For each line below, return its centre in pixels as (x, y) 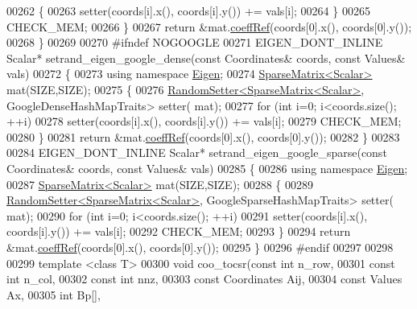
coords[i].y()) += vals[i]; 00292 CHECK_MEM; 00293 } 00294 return (179, 231)
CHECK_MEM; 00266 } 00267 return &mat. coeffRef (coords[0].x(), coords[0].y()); (209, 26)
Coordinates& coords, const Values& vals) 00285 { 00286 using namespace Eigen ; (207, 168)
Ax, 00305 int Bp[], (54, 294)
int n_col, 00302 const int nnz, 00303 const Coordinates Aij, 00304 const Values (204, 279)
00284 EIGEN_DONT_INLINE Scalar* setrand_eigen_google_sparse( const (197, 152)
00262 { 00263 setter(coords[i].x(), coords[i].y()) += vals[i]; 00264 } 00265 (188, 10)
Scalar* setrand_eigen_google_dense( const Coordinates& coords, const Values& (206, 58)
